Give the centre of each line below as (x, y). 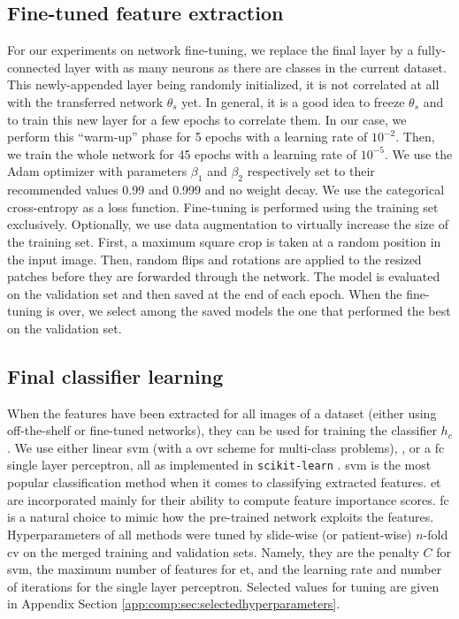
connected (34, 67)
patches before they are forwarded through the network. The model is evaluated (224, 276)
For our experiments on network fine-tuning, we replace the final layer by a (210, 50)
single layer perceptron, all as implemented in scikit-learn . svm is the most (219, 465)
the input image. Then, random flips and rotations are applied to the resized (214, 259)
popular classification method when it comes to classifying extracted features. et (224, 482)
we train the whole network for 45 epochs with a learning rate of (182, 153)
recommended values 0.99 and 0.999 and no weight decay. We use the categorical (226, 190)
